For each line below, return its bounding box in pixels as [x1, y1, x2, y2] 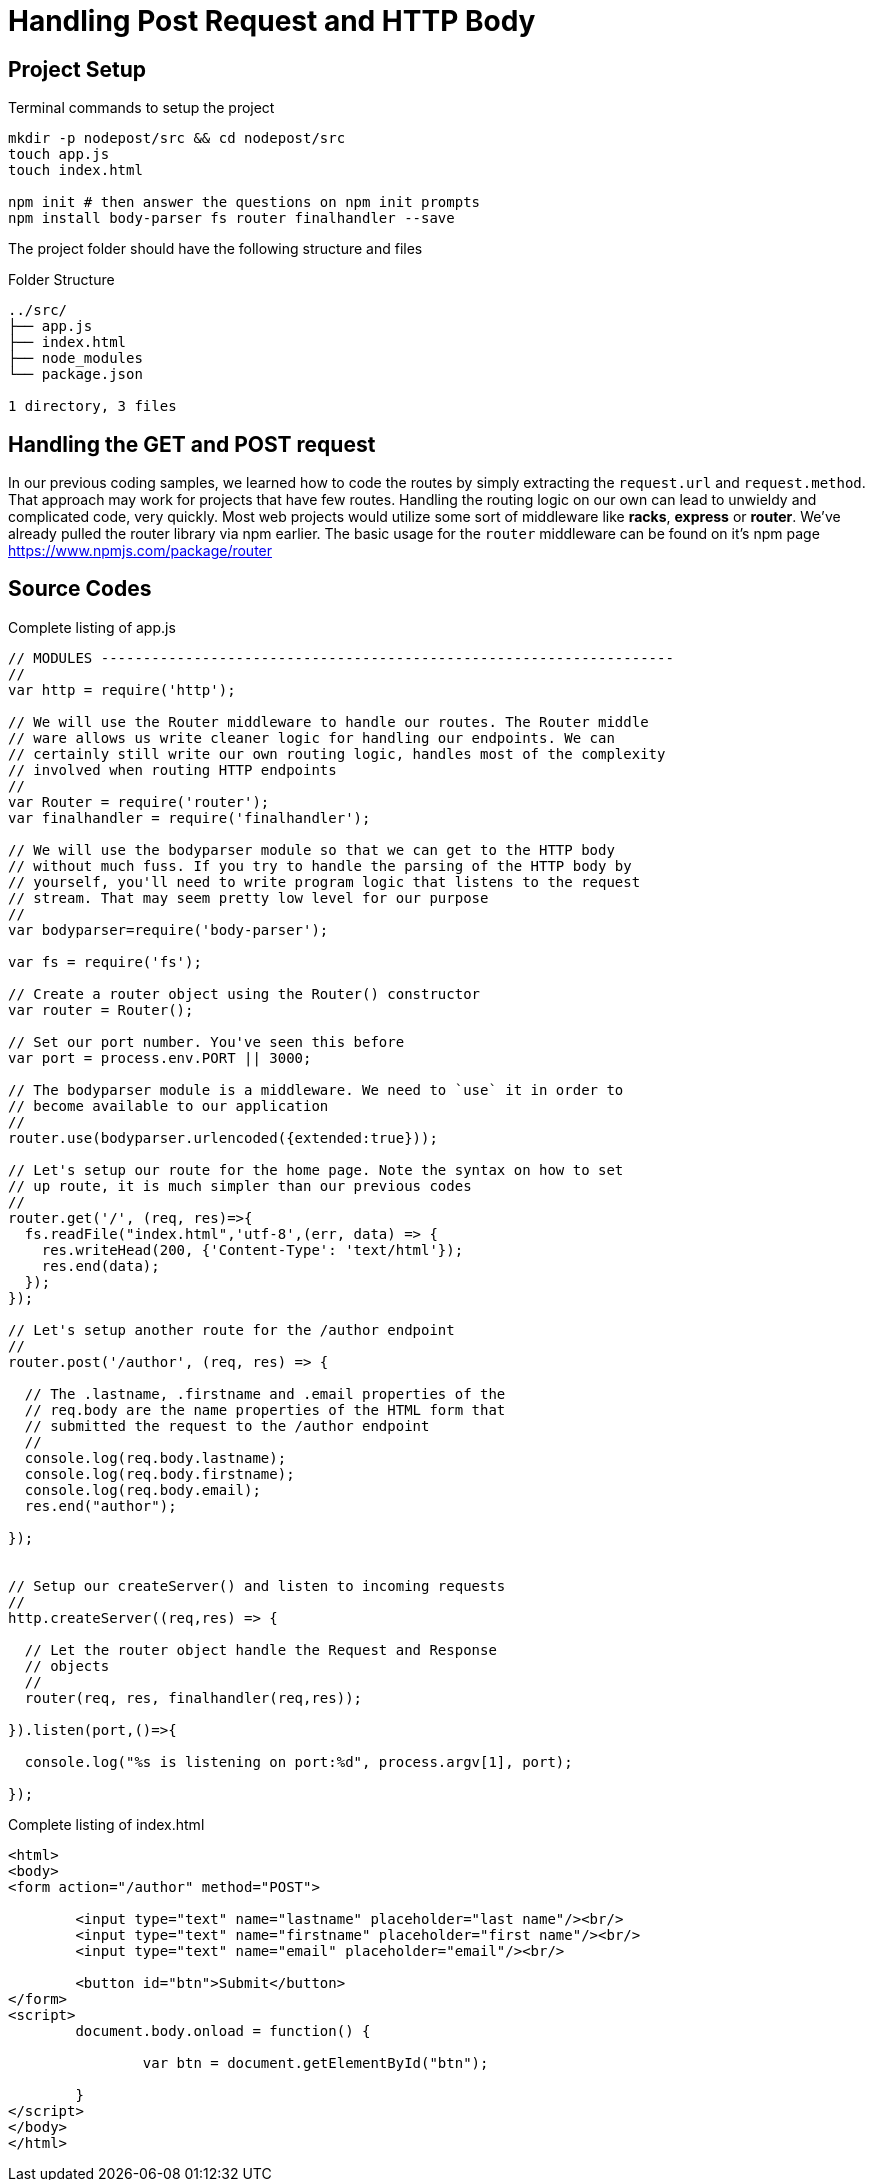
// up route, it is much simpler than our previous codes [8, 1177, 472, 1194]
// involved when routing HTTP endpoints [8, 761, 337, 778]
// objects [24, 1657, 110, 1674]
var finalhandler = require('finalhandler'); [8, 809, 371, 826]
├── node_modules [8, 350, 143, 367]
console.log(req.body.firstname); [24, 1465, 295, 1482]
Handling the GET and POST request [8, 431, 376, 457]
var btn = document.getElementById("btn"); [142, 2054, 489, 2071]
